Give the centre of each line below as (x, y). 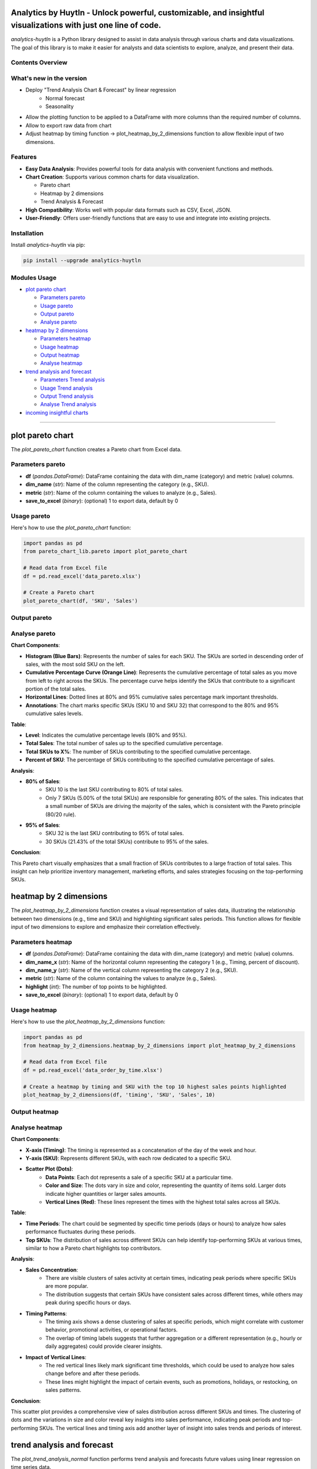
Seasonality (60, 106)
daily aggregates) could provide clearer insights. (104, 1346)
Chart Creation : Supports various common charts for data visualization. (112, 177)
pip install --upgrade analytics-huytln (82, 261)
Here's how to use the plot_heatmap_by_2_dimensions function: (88, 1022)
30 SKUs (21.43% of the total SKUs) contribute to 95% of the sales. (127, 841)
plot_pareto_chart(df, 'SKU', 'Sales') (80, 601)
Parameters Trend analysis (72, 380)
